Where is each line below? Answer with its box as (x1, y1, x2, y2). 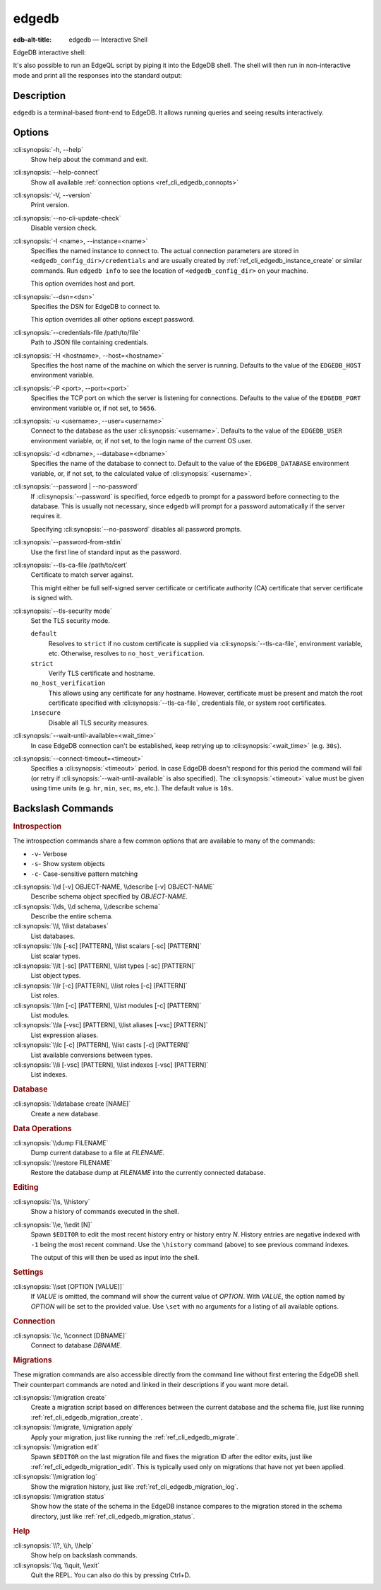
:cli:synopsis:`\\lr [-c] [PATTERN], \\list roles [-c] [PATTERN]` (13, 981, 188, 990)
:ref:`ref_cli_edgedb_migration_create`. (30, 1413, 143, 1421)
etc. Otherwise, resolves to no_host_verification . (48, 649, 205, 657)
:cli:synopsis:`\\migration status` (13, 1492, 107, 1500)
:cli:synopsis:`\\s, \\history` (13, 1198, 91, 1206)
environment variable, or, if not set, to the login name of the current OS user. (30, 436, 253, 445)
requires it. (30, 512, 62, 520)
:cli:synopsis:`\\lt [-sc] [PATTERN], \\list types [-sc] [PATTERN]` (13, 961, 196, 970)
